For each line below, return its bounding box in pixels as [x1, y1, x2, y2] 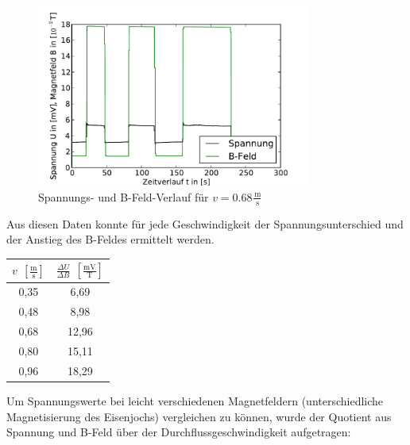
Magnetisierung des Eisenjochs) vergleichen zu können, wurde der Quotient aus [6, 408, 392, 424]
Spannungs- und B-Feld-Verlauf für [38, 188, 209, 205]
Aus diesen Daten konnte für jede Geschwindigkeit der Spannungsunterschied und [6, 215, 404, 232]
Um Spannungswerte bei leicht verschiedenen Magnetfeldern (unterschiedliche [6, 392, 384, 409]
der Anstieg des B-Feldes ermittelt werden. [6, 231, 215, 247]
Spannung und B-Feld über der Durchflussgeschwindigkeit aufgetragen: [6, 424, 351, 440]
